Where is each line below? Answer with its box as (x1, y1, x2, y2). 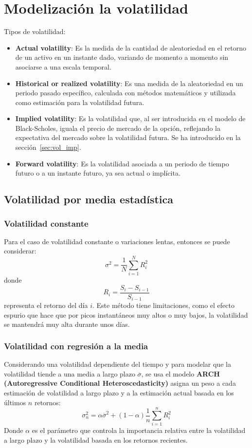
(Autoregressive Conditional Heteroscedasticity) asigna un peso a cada (4, 378, 236, 388)
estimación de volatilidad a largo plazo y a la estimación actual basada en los (4, 388, 234, 398)
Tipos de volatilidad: (4, 26, 66, 36)
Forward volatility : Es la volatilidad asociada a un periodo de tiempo (15, 158, 229, 168)
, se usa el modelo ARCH (141, 368, 220, 378)
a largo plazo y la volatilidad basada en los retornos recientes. (4, 434, 188, 445)
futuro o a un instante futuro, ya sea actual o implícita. (15, 168, 180, 178)
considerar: (4, 246, 36, 256)
